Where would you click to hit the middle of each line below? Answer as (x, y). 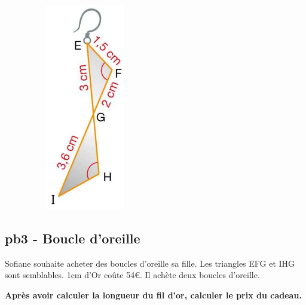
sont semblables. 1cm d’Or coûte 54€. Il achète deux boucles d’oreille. (132, 275)
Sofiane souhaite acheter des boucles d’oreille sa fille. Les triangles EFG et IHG (150, 263)
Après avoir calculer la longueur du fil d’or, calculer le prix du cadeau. (153, 295)
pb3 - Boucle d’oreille (73, 238)
